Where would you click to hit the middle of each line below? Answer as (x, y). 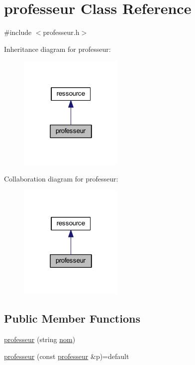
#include (18, 32)
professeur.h (61, 32)
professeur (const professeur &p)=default (67, 356)
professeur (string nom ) (40, 339)
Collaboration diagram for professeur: (61, 178)
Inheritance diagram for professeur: (57, 49)
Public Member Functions (72, 318)
